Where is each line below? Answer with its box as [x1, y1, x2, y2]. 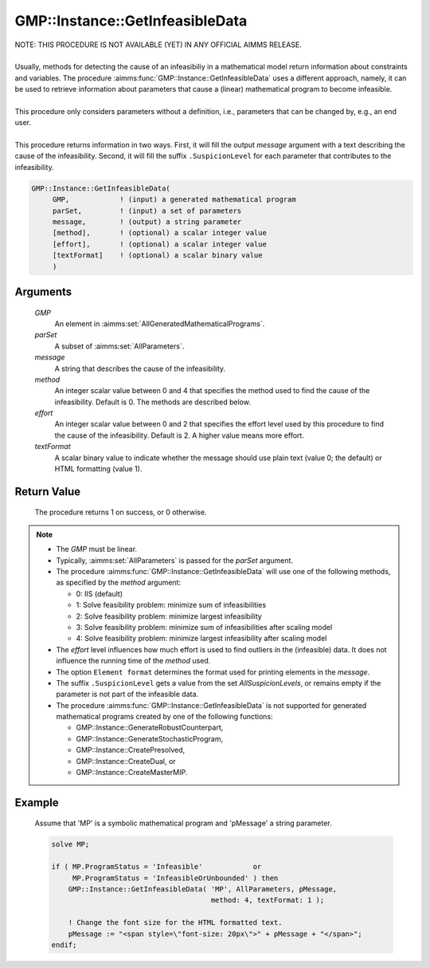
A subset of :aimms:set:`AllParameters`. [54, 341, 185, 351]
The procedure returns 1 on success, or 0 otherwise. [34, 507, 207, 517]
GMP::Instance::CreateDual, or [76, 756, 176, 765]
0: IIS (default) [76, 588, 123, 598]
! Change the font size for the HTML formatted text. [68, 918, 283, 927]
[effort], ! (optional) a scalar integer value [52, 239, 267, 249]
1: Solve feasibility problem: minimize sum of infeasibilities [76, 600, 267, 610]
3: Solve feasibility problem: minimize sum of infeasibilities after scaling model [76, 622, 333, 632]
